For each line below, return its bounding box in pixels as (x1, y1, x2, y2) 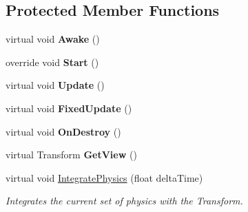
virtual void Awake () (6, 32, 100, 46)
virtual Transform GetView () (6, 147, 137, 162)
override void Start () (6, 54, 99, 69)
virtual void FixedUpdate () (6, 100, 132, 115)
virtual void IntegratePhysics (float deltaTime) (6, 170, 203, 184)
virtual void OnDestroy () (6, 124, 121, 138)
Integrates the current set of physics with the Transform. (6, 193, 243, 208)
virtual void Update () (6, 78, 105, 92)
